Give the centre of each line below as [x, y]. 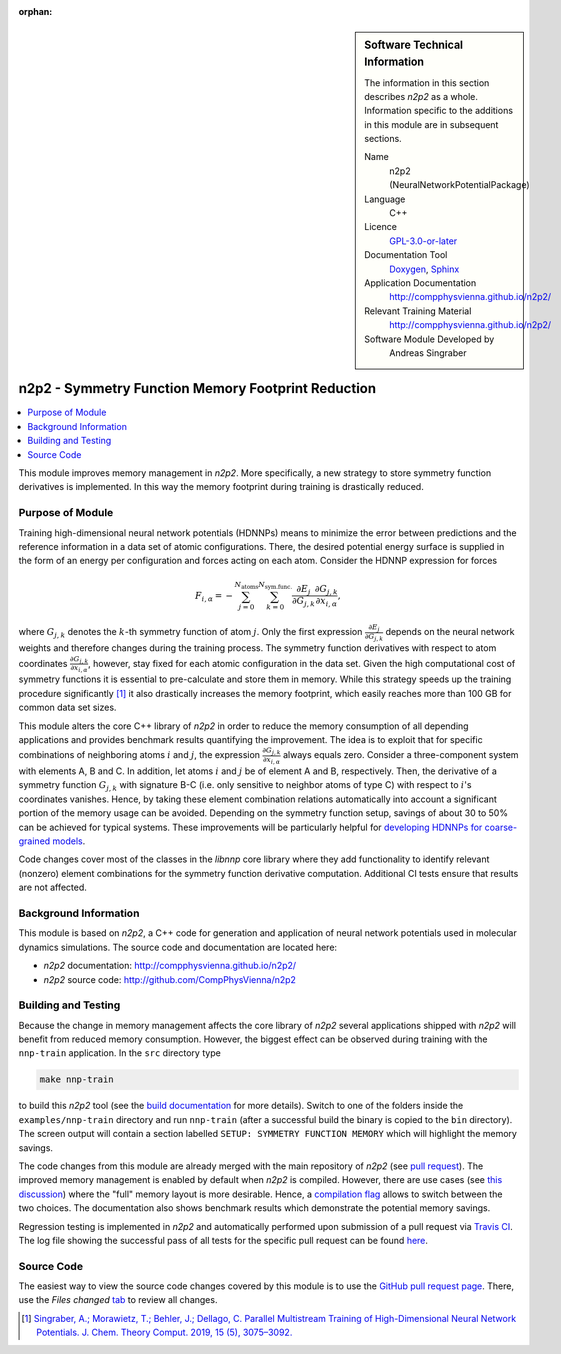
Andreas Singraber [428, 352]
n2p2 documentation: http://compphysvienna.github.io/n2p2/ [170, 966]
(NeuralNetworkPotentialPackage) [459, 185]
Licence [380, 227]
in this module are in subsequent [431, 124]
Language [385, 199]
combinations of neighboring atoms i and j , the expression [139, 755]
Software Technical [414, 45]
